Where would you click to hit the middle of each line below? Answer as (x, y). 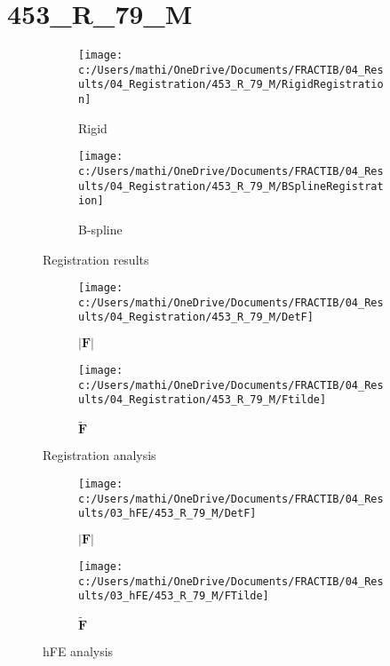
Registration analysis (99, 455)
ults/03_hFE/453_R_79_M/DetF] (167, 514)
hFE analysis (78, 651)
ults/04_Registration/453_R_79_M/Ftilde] (203, 400)
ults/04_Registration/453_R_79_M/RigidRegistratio (231, 85)
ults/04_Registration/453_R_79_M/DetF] (196, 317)
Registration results (96, 259)
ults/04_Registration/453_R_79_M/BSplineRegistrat (231, 186)
